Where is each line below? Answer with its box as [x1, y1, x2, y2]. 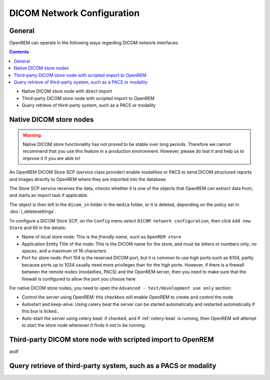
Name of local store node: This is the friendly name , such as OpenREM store [21, 234, 181, 240]
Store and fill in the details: [9, 224, 67, 230]
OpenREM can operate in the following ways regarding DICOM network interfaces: [9, 40, 179, 46]
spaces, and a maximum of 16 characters [21, 248, 107, 254]
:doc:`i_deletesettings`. [9, 208, 56, 214]
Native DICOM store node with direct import [21, 88, 112, 94]
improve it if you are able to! [22, 155, 80, 161]
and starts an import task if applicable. [9, 192, 88, 198]
